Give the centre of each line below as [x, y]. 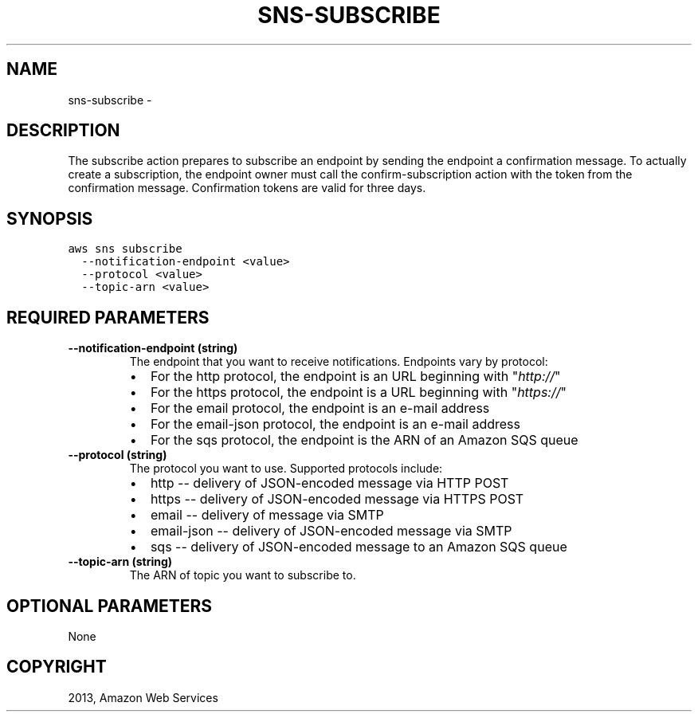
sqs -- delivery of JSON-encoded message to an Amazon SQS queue [359, 547]
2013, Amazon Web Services [143, 697]
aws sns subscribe [125, 249]
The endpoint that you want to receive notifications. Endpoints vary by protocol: [339, 362]
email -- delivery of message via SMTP [267, 515]
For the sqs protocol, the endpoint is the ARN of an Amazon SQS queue [364, 440]
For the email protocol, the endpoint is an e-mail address [320, 408]
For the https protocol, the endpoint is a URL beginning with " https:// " [358, 392]
